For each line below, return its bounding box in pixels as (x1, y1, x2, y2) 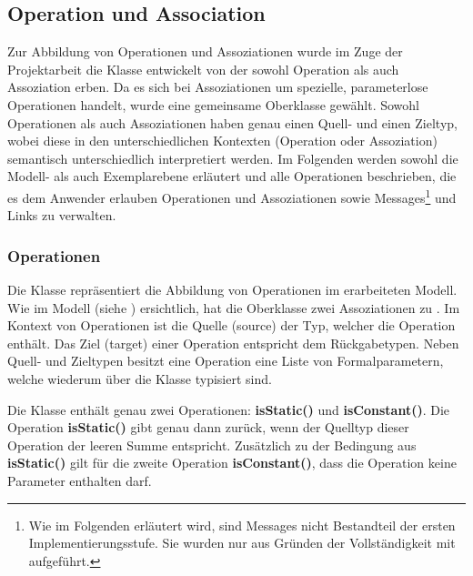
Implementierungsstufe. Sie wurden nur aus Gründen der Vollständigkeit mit (28, 533, 456, 552)
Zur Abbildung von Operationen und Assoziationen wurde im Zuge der (7, 42, 403, 61)
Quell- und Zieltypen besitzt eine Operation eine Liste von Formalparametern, (7, 351, 444, 370)
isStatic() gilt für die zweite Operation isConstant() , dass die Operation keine (7, 453, 457, 472)
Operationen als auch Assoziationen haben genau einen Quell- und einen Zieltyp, (7, 113, 458, 132)
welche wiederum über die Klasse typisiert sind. (7, 369, 272, 388)
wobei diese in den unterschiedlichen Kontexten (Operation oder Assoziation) (7, 131, 438, 150)
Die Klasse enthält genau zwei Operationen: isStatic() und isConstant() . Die (7, 399, 450, 419)
